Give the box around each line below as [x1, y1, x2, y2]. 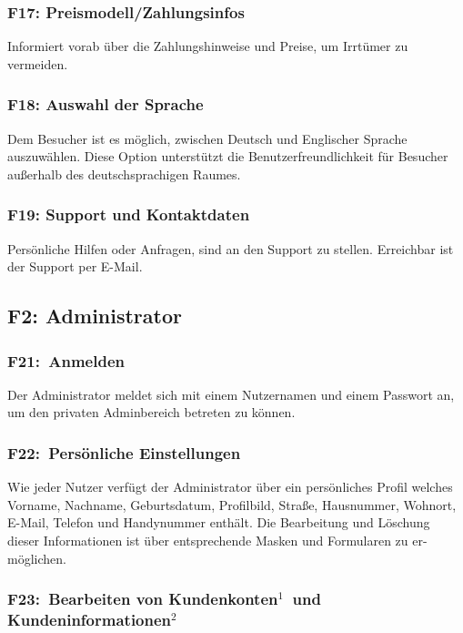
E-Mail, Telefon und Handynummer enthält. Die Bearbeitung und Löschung [7, 513, 430, 532]
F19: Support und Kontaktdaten [7, 203, 250, 226]
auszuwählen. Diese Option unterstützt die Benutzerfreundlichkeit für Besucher [7, 147, 448, 166]
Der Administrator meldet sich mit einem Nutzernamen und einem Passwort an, [7, 384, 455, 403]
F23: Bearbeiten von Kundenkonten [7, 587, 278, 610]
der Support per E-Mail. [7, 257, 143, 276]
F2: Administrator [7, 301, 182, 330]
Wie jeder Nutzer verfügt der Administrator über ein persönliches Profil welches [7, 477, 453, 496]
